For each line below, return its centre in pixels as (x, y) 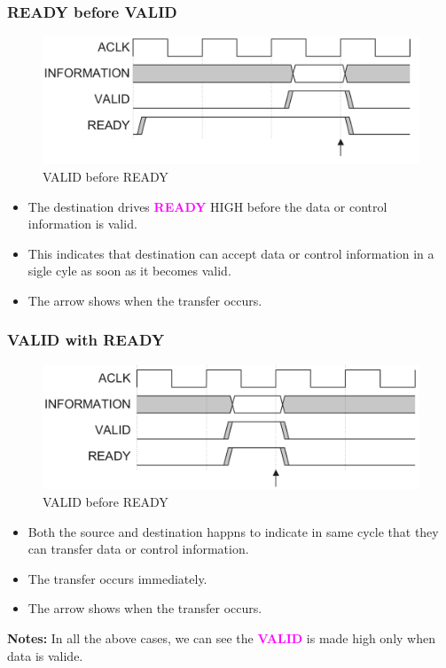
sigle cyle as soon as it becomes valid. (129, 271)
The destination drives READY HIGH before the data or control (207, 206)
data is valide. (45, 655)
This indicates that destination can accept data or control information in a (231, 253)
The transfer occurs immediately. (117, 578)
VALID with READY (86, 340)
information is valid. (82, 224)
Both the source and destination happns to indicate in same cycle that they (233, 531)
